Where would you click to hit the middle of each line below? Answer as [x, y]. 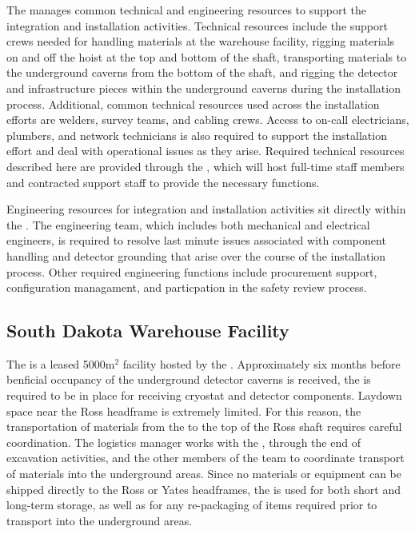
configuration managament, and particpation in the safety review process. [187, 287]
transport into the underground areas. [100, 520]
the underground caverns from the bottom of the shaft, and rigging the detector [202, 72]
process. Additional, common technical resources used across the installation [193, 104]
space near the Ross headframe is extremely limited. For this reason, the [184, 410]
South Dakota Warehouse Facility [148, 331]
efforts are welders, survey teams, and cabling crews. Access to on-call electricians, [208, 120]
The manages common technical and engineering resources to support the [186, 10]
